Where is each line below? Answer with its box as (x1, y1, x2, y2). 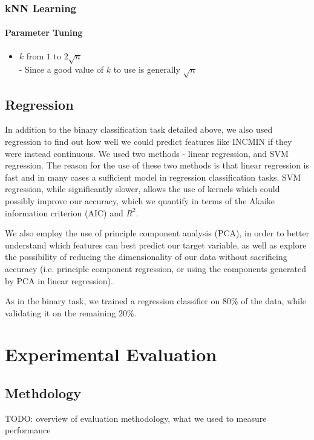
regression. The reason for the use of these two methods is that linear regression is (5, 159, 310, 172)
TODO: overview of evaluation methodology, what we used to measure (5, 412, 267, 424)
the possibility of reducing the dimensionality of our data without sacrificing (5, 250, 287, 263)
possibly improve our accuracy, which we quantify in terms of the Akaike (5, 194, 275, 207)
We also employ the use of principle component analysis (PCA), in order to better (5, 227, 310, 239)
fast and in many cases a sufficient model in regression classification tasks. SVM (5, 170, 301, 183)
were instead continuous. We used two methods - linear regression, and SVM (5, 147, 289, 159)
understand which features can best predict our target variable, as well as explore (5, 238, 307, 251)
